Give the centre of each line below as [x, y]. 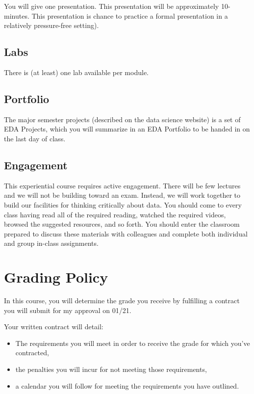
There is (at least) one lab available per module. [76, 72]
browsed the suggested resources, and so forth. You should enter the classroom [122, 224]
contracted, [32, 353]
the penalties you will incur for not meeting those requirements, [111, 369]
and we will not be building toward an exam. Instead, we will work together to [122, 195]
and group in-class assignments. [51, 243]
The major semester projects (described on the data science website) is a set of [122, 119]
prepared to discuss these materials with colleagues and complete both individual [126, 233]
